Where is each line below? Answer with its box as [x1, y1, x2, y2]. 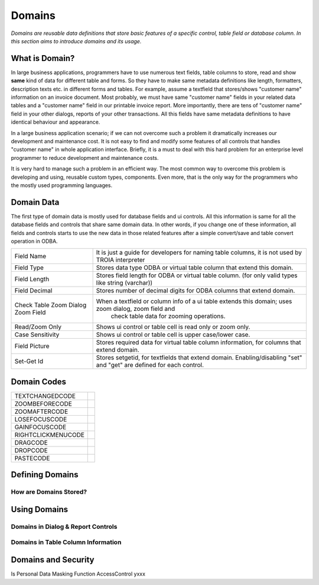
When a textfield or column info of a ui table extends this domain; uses [96, 297, 292, 306]
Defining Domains [11, 470, 79, 480]
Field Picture [14, 342, 50, 351]
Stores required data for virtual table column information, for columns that [96, 338, 301, 346]
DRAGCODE [14, 438, 48, 446]
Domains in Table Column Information [11, 538, 122, 547]
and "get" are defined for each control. [96, 361, 204, 369]
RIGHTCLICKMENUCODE [14, 430, 85, 439]
